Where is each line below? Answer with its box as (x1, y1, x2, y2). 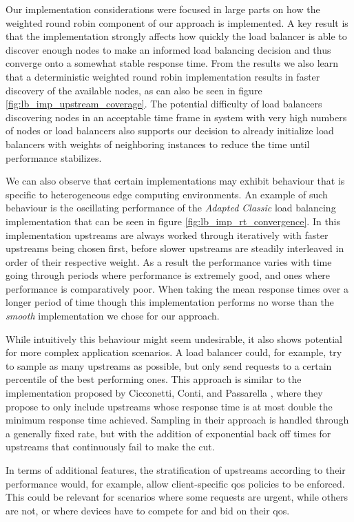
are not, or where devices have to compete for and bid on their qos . (6, 503, 290, 517)
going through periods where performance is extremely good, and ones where (6, 268, 331, 282)
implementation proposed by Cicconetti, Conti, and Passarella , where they (6, 386, 323, 400)
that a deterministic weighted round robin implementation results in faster (6, 69, 320, 83)
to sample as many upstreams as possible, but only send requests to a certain (6, 358, 332, 373)
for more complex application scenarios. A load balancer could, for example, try (6, 345, 342, 359)
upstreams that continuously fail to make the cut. (6, 439, 215, 454)
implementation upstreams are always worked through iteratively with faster (6, 227, 329, 242)
